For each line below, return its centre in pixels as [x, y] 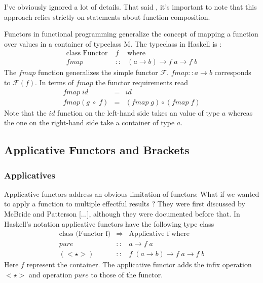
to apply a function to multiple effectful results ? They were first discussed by [125, 204]
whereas [240, 112]
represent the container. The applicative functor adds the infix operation [139, 264]
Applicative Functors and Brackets [97, 150]
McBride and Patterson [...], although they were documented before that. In [122, 214]
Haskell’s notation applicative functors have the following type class [109, 223]
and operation [50, 274]
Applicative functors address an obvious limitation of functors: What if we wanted [132, 193]
